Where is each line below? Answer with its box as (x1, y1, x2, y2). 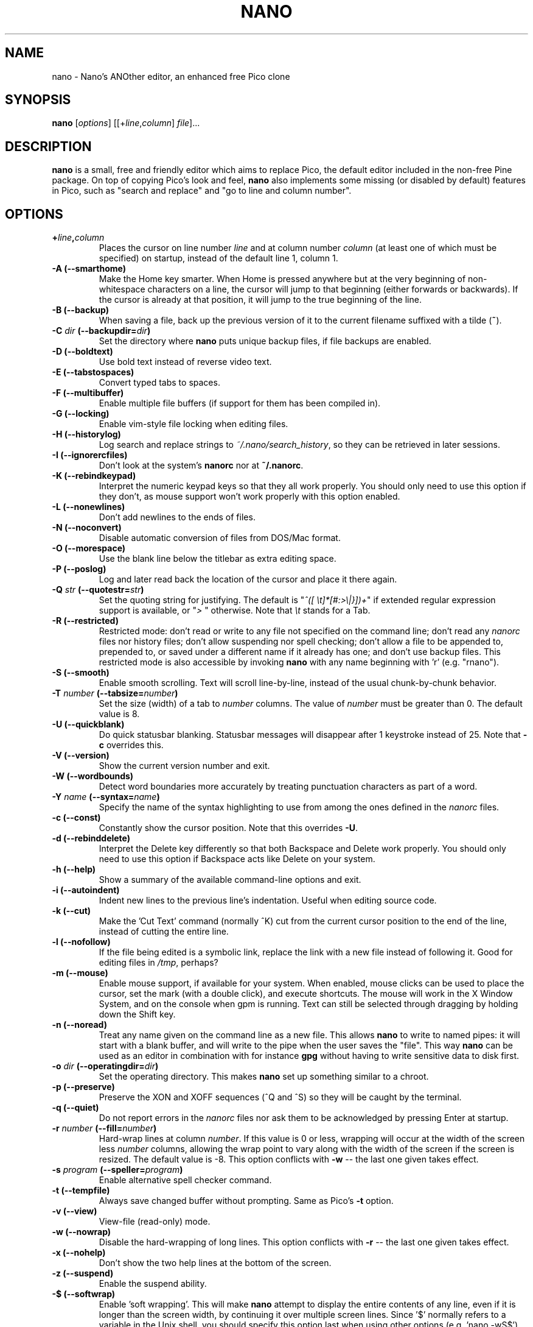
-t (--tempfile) (52, 1185, 110, 1196)
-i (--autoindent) (52, 885, 120, 896)
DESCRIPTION (5, 138, 92, 154)
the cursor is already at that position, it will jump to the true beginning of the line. (99, 294, 422, 305)
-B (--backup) (52, 305, 109, 316)
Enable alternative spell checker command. (99, 1175, 272, 1186)
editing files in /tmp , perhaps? (99, 957, 218, 968)
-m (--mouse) (52, 968, 108, 978)
